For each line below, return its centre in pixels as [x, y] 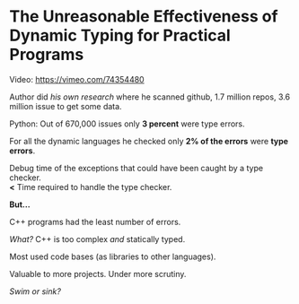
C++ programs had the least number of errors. [95, 221]
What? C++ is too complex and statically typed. [97, 239]
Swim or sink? [35, 291]
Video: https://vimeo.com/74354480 [77, 79]
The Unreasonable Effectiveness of [144, 17]
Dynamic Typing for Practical [120, 35]
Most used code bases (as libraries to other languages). [113, 256]
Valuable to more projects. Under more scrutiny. [98, 274]
